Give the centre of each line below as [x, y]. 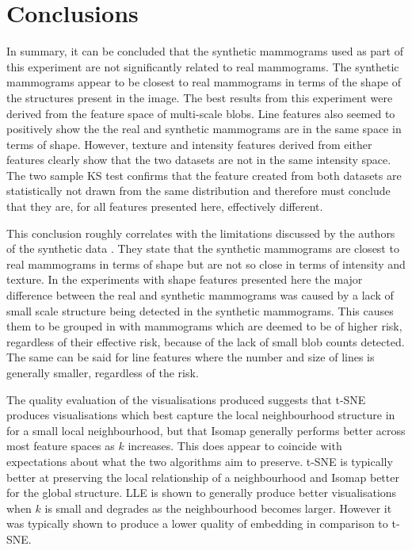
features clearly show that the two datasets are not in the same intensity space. [199, 160]
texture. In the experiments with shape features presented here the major [185, 279]
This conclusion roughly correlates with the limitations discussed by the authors [201, 233]
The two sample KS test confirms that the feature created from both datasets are [204, 175]
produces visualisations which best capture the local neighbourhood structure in [201, 415]
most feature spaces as [61, 446]
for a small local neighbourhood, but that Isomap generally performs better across [206, 430]
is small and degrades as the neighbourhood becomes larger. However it [218, 508]
